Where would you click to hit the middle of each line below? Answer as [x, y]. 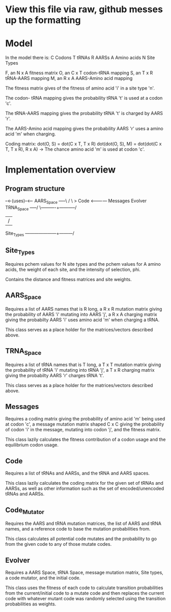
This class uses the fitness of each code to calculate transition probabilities [84, 588]
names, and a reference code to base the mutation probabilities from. [78, 529]
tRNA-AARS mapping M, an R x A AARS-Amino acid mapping [69, 78]
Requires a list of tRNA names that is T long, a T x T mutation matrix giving [83, 365]
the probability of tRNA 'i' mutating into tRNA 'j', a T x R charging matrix [80, 370]
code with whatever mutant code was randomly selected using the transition [85, 598]
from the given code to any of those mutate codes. [59, 544]
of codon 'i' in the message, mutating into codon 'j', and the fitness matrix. [83, 430]
